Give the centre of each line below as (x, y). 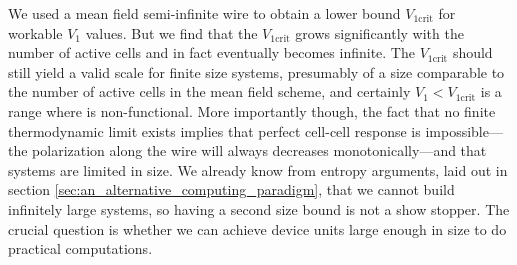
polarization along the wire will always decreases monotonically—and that (259, 150)
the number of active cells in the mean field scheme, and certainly (209, 91)
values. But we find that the (171, 32)
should (472, 52)
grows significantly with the (379, 32)
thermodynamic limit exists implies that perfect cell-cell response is (214, 130)
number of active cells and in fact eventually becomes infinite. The (211, 52)
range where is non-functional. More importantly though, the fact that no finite (252, 110)
